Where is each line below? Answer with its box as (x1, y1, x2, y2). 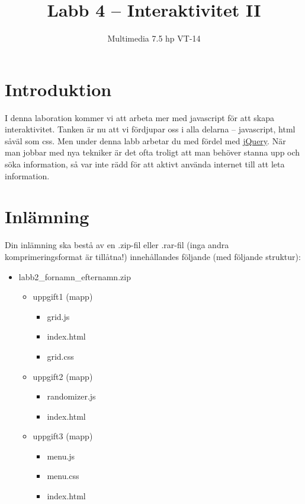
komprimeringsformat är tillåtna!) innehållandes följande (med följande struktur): (5, 250, 301, 262)
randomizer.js (47, 390, 96, 402)
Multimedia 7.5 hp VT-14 (107, 32, 201, 45)
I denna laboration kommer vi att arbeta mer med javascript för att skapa (5, 111, 274, 123)
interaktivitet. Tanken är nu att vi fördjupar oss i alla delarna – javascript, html (5, 123, 296, 135)
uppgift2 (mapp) (33, 370, 93, 382)
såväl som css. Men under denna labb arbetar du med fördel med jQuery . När (5, 134, 286, 147)
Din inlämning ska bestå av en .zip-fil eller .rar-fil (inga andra (5, 239, 229, 251)
